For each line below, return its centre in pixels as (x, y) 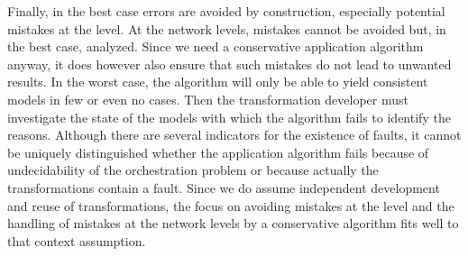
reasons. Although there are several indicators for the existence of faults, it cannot (234, 135)
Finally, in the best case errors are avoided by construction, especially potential (226, 11)
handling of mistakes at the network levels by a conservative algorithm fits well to (233, 223)
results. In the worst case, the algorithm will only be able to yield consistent (218, 82)
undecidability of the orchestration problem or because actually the (193, 170)
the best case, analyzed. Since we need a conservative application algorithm (216, 46)
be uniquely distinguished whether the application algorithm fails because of (218, 152)
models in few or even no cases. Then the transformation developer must (208, 99)
